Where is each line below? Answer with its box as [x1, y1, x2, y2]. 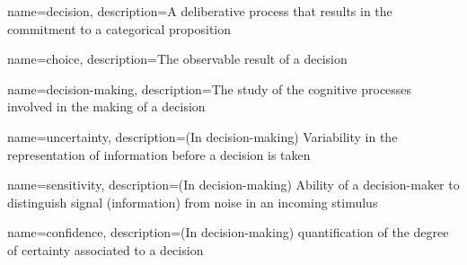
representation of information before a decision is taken [7, 145, 311, 163]
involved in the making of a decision [7, 97, 206, 116]
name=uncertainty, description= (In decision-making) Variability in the [7, 127, 398, 146]
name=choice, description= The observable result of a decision [7, 49, 348, 68]
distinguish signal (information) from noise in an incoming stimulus [7, 192, 378, 211]
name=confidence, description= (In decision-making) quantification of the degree [7, 223, 449, 242]
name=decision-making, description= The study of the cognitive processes [7, 79, 412, 98]
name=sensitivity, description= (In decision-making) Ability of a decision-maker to [7, 175, 460, 194]
